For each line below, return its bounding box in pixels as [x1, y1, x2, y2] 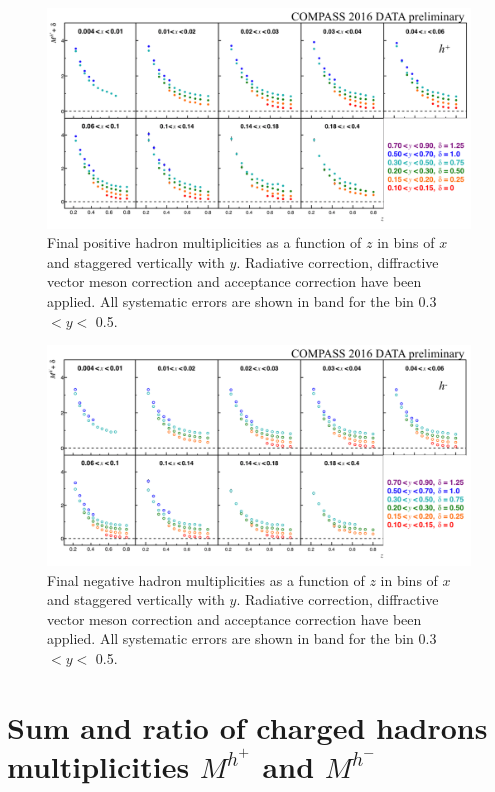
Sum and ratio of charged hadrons [7, 706, 488, 747]
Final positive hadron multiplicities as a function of [47, 232, 362, 253]
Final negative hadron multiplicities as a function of [47, 569, 365, 590]
